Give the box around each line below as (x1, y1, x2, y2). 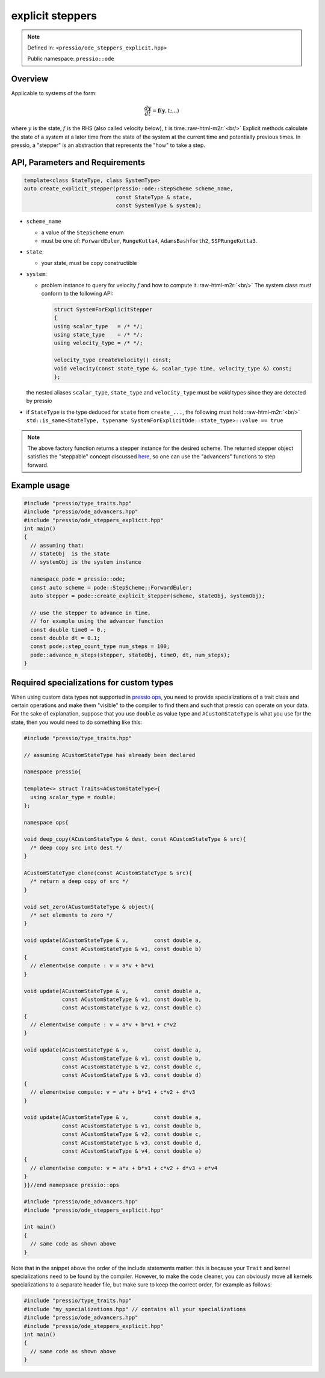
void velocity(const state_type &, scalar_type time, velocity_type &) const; (54, 365, 292, 372)
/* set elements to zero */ (30, 912, 113, 918)
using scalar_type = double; (30, 794, 117, 800)
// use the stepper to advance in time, (30, 609, 151, 616)
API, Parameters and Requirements (11, 157, 146, 167)
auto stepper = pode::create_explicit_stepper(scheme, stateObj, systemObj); (30, 593, 265, 599)
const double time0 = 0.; (30, 626, 107, 633)
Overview (11, 74, 49, 84)
